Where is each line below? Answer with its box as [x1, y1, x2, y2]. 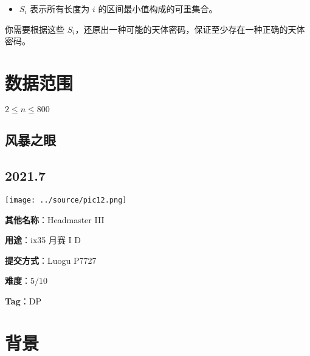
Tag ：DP [5, 294, 41, 307]
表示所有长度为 [30, 2, 90, 15]
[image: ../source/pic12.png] [5, 195, 127, 204]
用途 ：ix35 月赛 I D [5, 233, 81, 246]
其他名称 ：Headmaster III [5, 213, 105, 226]
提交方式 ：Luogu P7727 [5, 254, 97, 266]
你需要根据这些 [5, 22, 64, 35]
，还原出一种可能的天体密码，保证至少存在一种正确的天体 [75, 22, 305, 35]
